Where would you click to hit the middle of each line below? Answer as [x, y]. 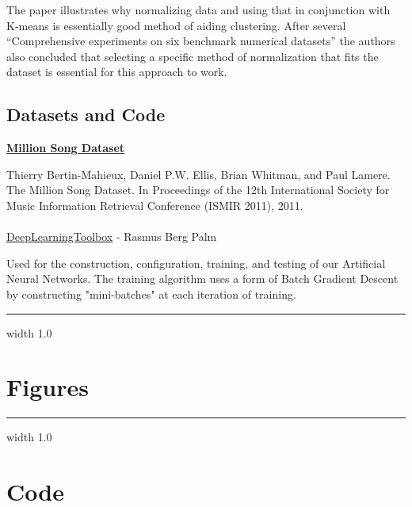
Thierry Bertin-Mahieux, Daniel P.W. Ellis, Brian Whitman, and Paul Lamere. [198, 174]
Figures [48, 387]
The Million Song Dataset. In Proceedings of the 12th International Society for [198, 190]
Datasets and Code [86, 114]
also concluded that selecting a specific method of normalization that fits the [193, 56]
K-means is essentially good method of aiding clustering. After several [176, 25]
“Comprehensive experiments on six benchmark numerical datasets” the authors [201, 41]
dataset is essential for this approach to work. [117, 72]
